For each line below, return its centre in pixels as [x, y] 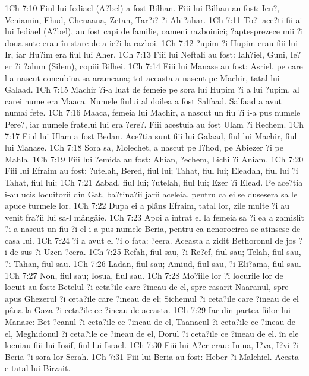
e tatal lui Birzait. [38, 368]
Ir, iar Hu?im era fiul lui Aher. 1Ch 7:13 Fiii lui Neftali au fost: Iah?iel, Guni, [146, 54]
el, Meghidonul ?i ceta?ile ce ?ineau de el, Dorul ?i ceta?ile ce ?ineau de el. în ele [152, 333]
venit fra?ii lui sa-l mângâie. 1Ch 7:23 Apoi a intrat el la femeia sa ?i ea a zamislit [154, 217]
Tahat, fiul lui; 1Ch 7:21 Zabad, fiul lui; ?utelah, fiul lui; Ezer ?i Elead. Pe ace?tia [154, 182]
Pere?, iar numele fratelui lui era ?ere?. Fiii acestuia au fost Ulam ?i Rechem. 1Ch [154, 124]
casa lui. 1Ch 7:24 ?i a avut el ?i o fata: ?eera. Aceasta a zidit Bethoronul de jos [151, 240]
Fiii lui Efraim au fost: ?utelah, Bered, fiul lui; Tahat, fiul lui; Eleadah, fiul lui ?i [152, 171]
